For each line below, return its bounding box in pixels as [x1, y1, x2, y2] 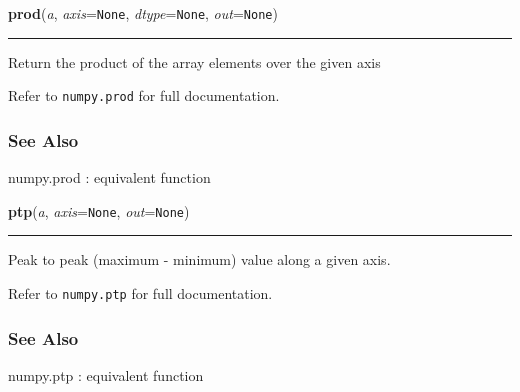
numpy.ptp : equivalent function [8, 364, 204, 385]
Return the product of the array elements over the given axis [8, 51, 381, 72]
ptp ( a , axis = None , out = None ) [8, 200, 190, 221]
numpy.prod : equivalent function [8, 167, 211, 188]
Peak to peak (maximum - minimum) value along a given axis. [8, 249, 391, 270]
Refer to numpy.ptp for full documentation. [8, 282, 273, 303]
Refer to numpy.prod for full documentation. [8, 85, 280, 106]
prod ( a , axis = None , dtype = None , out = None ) [8, 3, 278, 23]
